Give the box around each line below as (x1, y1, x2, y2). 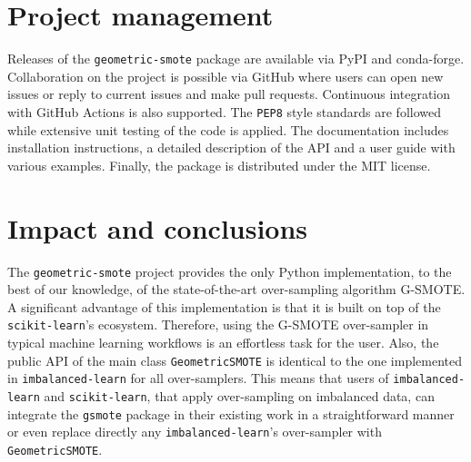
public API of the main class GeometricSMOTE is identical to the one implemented (7, 350, 463, 369)
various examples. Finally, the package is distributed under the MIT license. (7, 155, 431, 174)
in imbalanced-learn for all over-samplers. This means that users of (7, 369, 389, 388)
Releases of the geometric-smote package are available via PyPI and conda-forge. (7, 49, 465, 68)
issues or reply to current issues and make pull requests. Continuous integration (7, 84, 451, 103)
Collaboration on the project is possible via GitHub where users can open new (7, 66, 444, 85)
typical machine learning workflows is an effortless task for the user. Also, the (7, 333, 439, 352)
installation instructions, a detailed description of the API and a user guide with (7, 138, 456, 157)
